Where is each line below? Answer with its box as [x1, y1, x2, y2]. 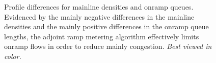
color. [4, 50, 21, 61]
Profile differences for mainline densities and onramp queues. [4, 2, 194, 12]
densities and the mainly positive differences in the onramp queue [4, 21, 209, 32]
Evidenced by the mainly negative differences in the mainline [4, 11, 195, 22]
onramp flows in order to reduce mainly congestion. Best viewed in [4, 41, 212, 51]
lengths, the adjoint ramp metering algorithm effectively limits [4, 31, 199, 41]
